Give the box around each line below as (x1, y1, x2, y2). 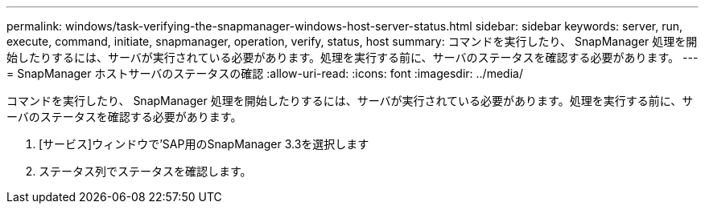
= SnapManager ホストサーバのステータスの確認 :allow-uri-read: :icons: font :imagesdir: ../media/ (6, 67, 523, 80)
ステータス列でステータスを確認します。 (39, 164, 252, 178)
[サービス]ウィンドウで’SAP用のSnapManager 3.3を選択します (39, 137, 369, 151)
